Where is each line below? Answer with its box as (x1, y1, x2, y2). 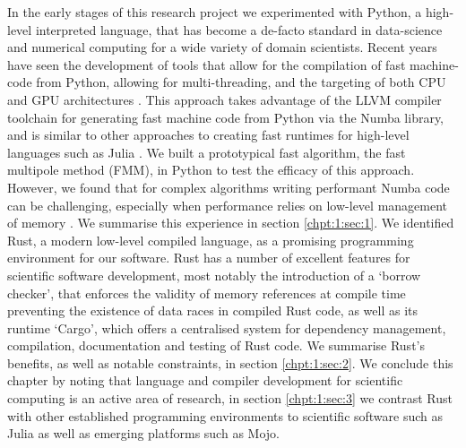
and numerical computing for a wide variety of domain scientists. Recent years (7, 38, 437, 56)
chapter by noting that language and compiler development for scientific (7, 371, 403, 390)
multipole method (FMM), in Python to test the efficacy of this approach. (7, 160, 415, 179)
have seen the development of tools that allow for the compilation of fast (7, 55, 406, 73)
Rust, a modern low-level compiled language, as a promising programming (7, 230, 414, 249)
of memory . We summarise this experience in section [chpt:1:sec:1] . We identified (7, 213, 454, 232)
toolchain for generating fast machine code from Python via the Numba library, (7, 108, 444, 126)
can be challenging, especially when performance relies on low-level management (7, 195, 448, 214)
